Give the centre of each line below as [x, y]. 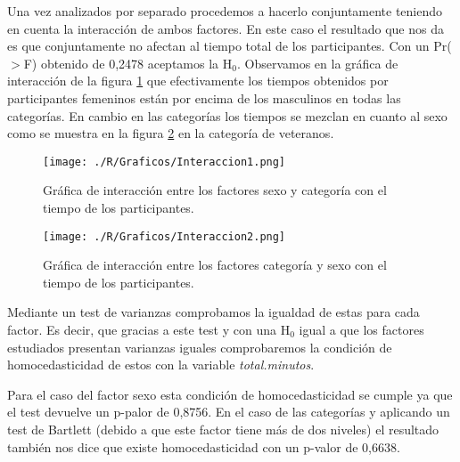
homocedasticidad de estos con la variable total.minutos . [161, 365]
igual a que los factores [361, 330]
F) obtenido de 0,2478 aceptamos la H [128, 63]
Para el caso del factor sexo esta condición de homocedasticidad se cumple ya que [230, 394]
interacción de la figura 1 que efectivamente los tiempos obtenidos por [198, 81]
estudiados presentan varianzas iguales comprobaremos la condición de [200, 347]
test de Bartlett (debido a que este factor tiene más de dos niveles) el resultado [223, 429]
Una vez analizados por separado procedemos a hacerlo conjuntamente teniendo [225, 11]
